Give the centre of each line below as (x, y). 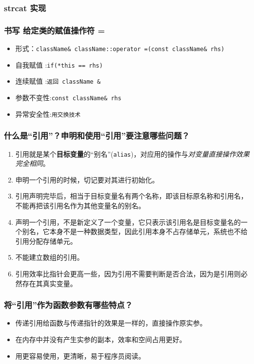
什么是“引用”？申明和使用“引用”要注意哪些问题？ (97, 136)
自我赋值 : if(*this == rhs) (59, 64)
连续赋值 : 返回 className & (58, 81)
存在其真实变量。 (49, 283)
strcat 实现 (25, 8)
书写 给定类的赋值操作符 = (55, 30)
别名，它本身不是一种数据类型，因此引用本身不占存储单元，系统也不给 (135, 231)
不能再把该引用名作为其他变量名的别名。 (80, 205)
